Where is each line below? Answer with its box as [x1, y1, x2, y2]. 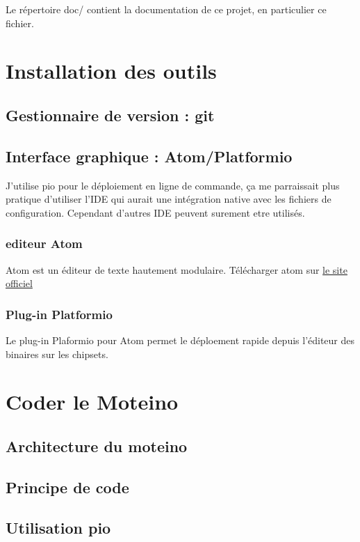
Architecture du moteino [6, 435, 188, 456]
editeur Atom [6, 235, 83, 252]
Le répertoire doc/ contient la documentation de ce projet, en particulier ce [6, 2, 327, 16]
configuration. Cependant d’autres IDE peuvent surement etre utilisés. [6, 205, 305, 219]
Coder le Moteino [6, 387, 179, 416]
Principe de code [6, 476, 129, 497]
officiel [6, 276, 33, 291]
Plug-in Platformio [6, 305, 113, 323]
